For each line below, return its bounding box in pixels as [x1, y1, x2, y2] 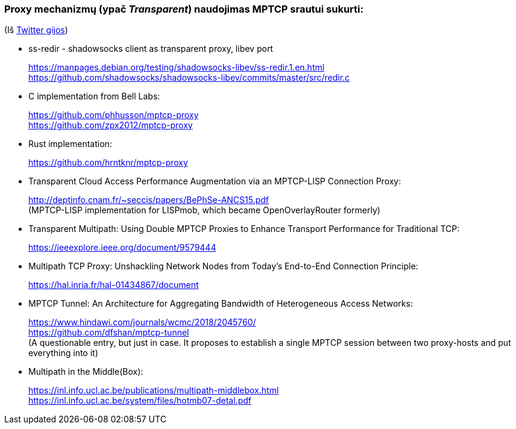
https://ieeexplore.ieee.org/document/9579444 [28, 242, 216, 253]
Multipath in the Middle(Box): [28, 366, 143, 377]
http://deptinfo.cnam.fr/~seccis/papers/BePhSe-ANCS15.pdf [28, 195, 269, 205]
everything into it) [28, 348, 98, 359]
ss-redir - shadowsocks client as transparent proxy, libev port [28, 43, 273, 54]
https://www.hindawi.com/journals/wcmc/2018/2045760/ [28, 317, 256, 328]
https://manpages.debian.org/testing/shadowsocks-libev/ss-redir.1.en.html [28, 62, 325, 73]
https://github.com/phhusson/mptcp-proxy [28, 110, 199, 121]
